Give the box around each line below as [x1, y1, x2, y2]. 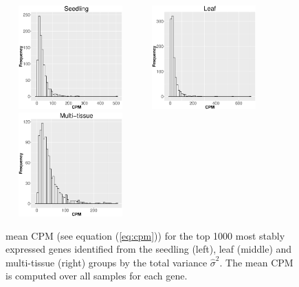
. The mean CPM [219, 255, 294, 269]
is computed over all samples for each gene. [5, 268, 188, 283]
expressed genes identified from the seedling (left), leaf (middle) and [5, 242, 292, 256]
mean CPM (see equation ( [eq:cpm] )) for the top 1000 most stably [5, 228, 285, 242]
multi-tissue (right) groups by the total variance [5, 255, 208, 269]
